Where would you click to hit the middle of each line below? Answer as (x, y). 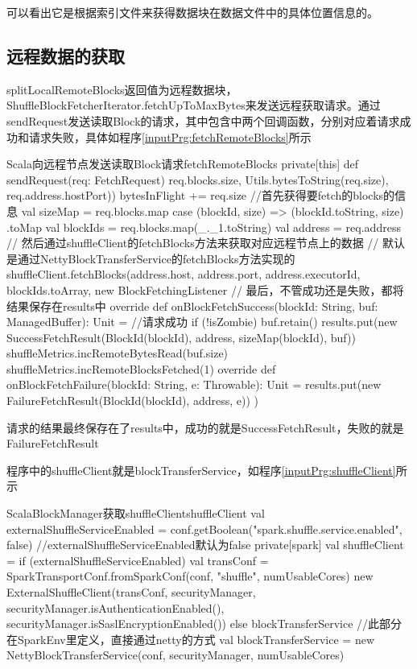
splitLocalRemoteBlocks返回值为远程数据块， (122, 89)
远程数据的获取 (66, 55)
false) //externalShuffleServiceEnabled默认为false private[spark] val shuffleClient (205, 545)
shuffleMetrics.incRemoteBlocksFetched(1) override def (141, 368)
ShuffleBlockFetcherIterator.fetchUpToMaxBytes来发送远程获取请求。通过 (194, 105)
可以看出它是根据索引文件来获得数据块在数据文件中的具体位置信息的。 (192, 12)
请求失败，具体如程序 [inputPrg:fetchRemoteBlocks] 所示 (170, 136)
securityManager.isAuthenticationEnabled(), (116, 607)
